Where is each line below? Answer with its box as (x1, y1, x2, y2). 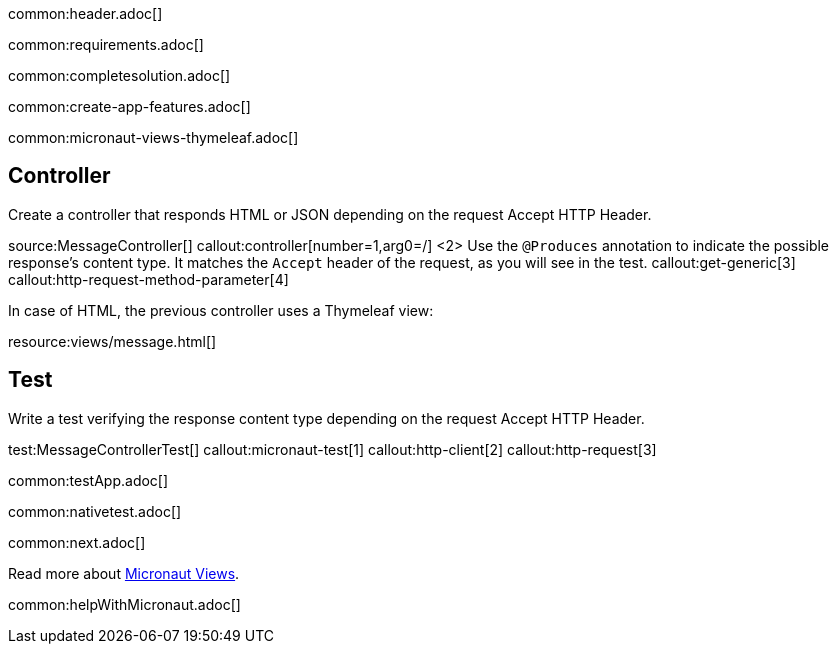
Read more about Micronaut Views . (8, 564, 240, 582)
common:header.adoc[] (8, 5, 163, 22)
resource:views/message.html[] (8, 332, 217, 350)
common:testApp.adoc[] (8, 471, 169, 489)
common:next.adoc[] (8, 533, 146, 551)
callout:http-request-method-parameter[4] (8, 270, 289, 288)
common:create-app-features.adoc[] (8, 98, 251, 115)
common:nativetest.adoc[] (8, 502, 182, 520)
